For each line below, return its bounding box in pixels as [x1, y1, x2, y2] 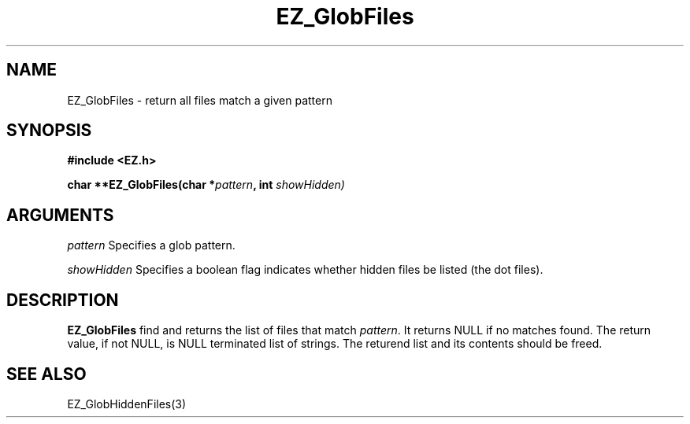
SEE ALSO [6, 363, 87, 384]
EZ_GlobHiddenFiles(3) [67, 396, 187, 411]
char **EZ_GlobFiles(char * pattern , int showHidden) [67, 178, 345, 192]
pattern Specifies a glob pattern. [67, 238, 236, 253]
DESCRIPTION [6, 289, 119, 310]
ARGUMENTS [6, 205, 114, 225]
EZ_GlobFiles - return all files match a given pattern [67, 93, 332, 107]
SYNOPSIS [6, 120, 92, 141]
